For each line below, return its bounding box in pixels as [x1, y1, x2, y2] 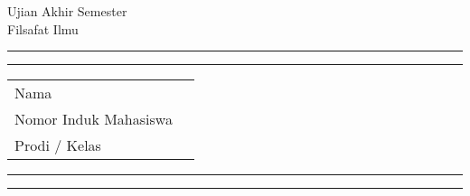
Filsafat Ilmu [7, 19, 79, 38]
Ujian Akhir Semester [7, 2, 127, 20]
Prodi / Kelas [14, 135, 101, 156]
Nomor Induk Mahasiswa [14, 108, 173, 130]
